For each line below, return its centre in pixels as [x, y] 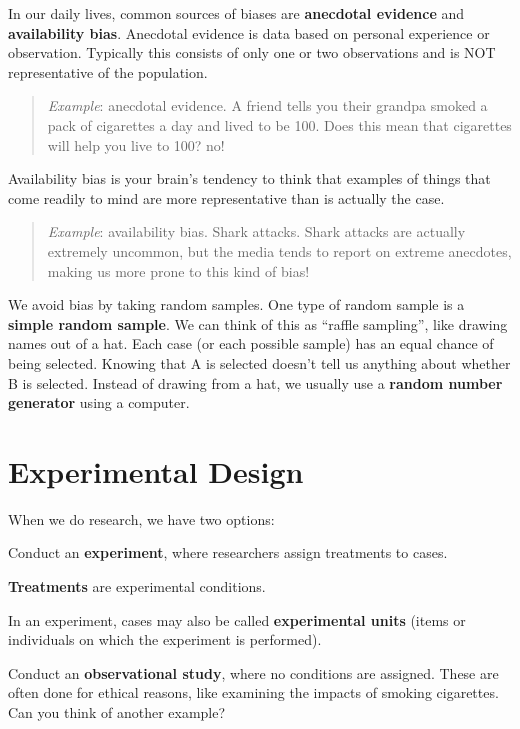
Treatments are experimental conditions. [137, 586]
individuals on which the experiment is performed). [165, 639]
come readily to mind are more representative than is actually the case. [226, 197]
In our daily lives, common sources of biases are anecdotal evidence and [236, 13]
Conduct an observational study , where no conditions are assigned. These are [253, 672]
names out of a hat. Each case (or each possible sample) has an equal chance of [251, 343]
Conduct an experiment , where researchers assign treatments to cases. [228, 552]
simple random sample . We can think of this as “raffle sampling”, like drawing [258, 323]
